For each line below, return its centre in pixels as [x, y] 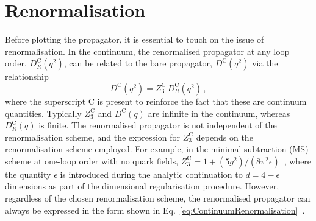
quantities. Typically [43, 113]
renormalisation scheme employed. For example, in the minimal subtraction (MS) [157, 149]
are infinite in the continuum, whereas [219, 113]
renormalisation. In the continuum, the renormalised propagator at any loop [147, 51]
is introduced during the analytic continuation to [151, 174]
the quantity [28, 174]
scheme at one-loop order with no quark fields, [92, 160]
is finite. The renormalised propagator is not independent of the [158, 125]
